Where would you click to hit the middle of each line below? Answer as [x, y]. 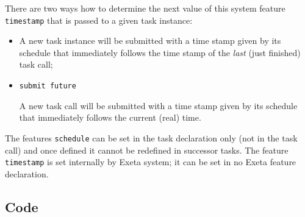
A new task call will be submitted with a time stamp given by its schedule [158, 105]
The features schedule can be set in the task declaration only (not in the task [151, 137]
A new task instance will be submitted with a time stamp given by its [150, 41]
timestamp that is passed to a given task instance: [99, 20]
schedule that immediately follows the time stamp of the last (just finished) [160, 52]
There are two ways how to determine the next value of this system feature [145, 8]
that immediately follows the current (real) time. [110, 117]
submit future [48, 86]
